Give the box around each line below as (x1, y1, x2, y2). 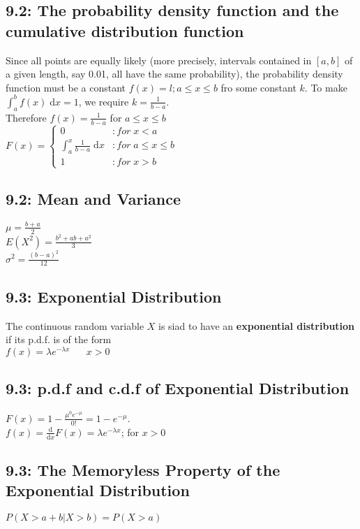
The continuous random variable (6, 318, 144, 333)
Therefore (6, 110, 47, 124)
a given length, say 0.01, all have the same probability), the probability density (6, 66, 343, 81)
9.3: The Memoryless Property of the (6, 458, 280, 480)
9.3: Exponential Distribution (6, 285, 222, 307)
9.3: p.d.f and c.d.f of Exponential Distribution (6, 377, 350, 399)
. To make (304, 80, 347, 94)
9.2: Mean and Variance (6, 187, 181, 209)
